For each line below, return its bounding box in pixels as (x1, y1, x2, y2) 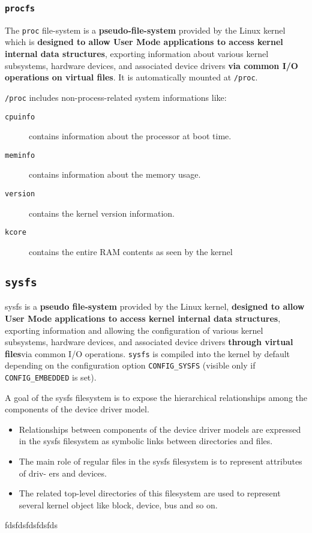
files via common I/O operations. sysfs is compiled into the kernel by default (5, 347, 290, 360)
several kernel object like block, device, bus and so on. (19, 498, 218, 511)
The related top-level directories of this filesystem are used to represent (19, 487, 281, 499)
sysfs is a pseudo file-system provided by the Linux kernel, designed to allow (5, 300, 305, 313)
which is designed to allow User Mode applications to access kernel (5, 35, 283, 48)
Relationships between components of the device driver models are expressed (19, 423, 301, 435)
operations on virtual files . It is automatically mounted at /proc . (5, 71, 258, 83)
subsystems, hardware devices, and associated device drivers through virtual (5, 336, 293, 348)
